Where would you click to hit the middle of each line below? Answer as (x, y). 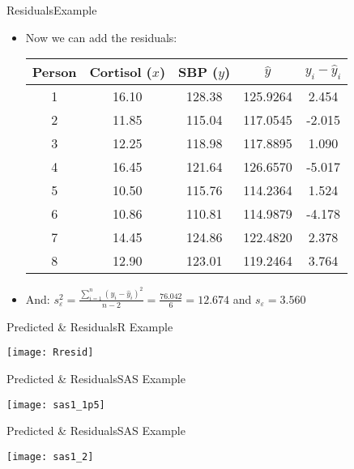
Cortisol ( (121, 72)
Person (54, 72)
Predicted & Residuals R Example (90, 326)
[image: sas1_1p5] (56, 405)
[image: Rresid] (50, 353)
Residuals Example (52, 10)
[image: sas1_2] (50, 456)
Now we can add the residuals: (101, 37)
